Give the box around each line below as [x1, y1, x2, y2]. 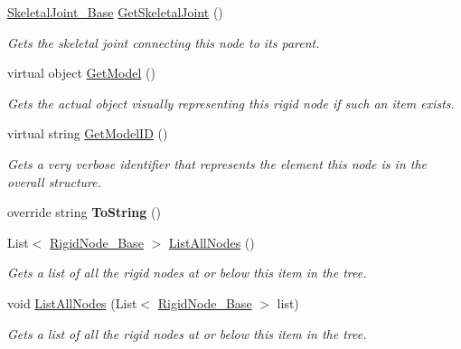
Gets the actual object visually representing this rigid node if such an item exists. [7, 93, 455, 112]
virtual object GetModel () [7, 63, 155, 82]
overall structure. [7, 172, 101, 191]
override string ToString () [7, 203, 161, 222]
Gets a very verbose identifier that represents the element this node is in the [7, 154, 428, 173]
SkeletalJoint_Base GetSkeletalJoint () [7, 3, 223, 21]
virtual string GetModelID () [7, 124, 168, 143]
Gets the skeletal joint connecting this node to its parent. [7, 33, 320, 52]
